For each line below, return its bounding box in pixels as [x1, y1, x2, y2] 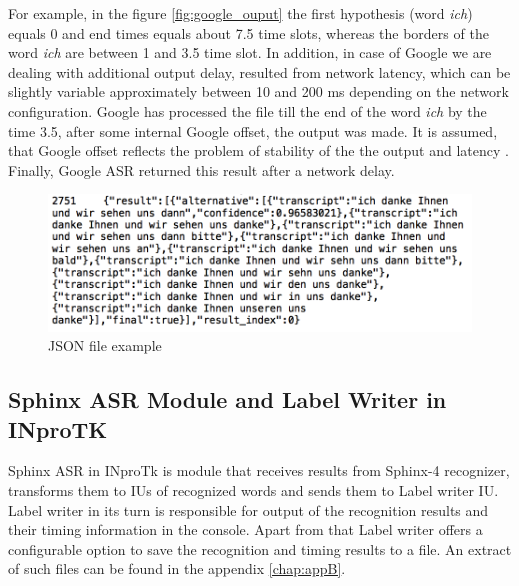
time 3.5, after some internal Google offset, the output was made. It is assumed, [8, 120, 498, 141]
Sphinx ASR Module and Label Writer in [8, 384, 447, 415]
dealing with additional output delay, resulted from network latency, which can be [8, 61, 511, 82]
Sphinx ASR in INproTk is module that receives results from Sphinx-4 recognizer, [8, 460, 510, 481]
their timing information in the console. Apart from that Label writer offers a [8, 519, 483, 540]
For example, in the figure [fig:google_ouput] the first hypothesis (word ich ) [8, 3, 473, 23]
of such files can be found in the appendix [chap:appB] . [8, 558, 346, 579]
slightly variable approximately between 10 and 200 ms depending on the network [8, 81, 509, 102]
